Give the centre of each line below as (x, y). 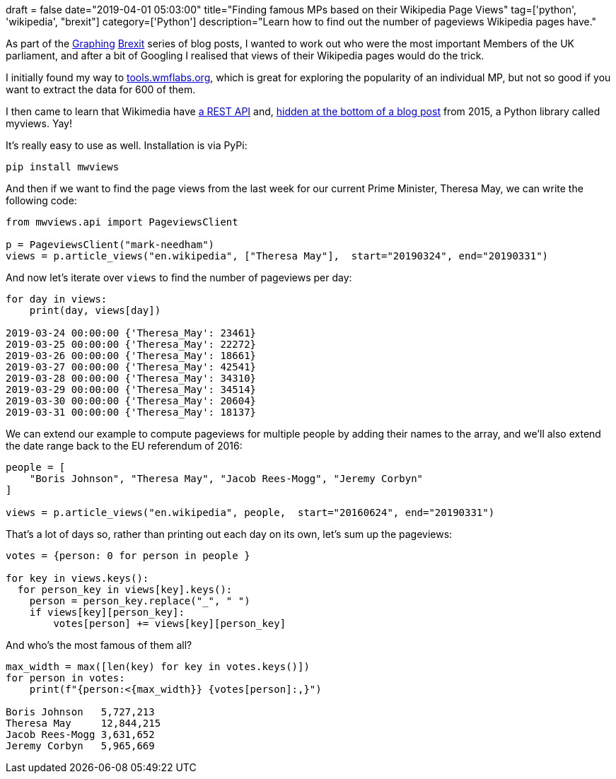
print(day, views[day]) (95, 310)
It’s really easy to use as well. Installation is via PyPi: (127, 145)
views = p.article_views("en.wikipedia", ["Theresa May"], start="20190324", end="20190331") (277, 256)
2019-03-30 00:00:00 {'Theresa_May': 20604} (131, 401)
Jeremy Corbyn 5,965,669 (80, 746)
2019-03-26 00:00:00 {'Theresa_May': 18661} (131, 356)
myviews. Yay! (39, 123)
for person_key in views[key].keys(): (125, 590)
